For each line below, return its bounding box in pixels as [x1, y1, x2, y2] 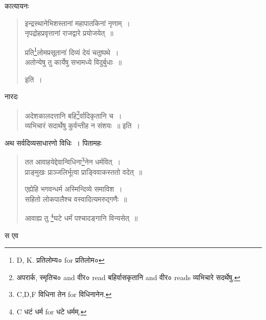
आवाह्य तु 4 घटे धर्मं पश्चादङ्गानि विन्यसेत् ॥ [25, 211, 138, 223]
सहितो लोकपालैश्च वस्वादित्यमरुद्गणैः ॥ [25, 193, 127, 204]
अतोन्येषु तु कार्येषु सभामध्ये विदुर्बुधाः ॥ [25, 57, 122, 67]
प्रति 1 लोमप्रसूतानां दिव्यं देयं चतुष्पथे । [25, 45, 119, 57]
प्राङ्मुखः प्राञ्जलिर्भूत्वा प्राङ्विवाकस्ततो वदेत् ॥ [25, 166, 142, 177]
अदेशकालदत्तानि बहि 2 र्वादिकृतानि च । [25, 108, 122, 121]
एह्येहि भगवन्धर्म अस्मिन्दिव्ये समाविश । [25, 184, 123, 194]
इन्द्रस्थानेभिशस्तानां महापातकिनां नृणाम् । [25, 17, 130, 28]
